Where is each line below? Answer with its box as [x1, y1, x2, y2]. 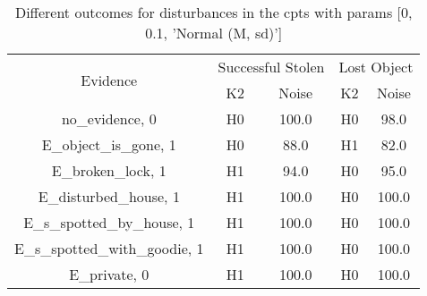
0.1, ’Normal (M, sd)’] [145, 22, 283, 43]
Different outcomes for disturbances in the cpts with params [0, [14, 2, 413, 22]
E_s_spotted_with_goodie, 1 [14, 238, 204, 258]
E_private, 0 [69, 264, 149, 284]
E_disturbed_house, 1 [38, 186, 180, 207]
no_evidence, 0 [61, 108, 157, 129]
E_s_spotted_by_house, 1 [23, 212, 195, 233]
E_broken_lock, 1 [51, 160, 167, 181]
